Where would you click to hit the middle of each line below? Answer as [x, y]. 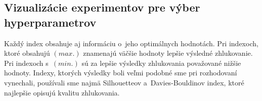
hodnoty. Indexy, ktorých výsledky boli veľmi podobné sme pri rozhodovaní [121, 73]
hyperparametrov [50, 22]
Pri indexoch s [26, 63]
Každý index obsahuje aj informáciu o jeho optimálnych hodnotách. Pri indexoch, [131, 43]
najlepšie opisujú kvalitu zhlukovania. [62, 92]
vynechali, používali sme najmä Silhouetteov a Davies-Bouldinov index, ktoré [124, 82]
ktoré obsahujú [27, 53]
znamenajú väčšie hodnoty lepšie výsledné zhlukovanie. [168, 53]
